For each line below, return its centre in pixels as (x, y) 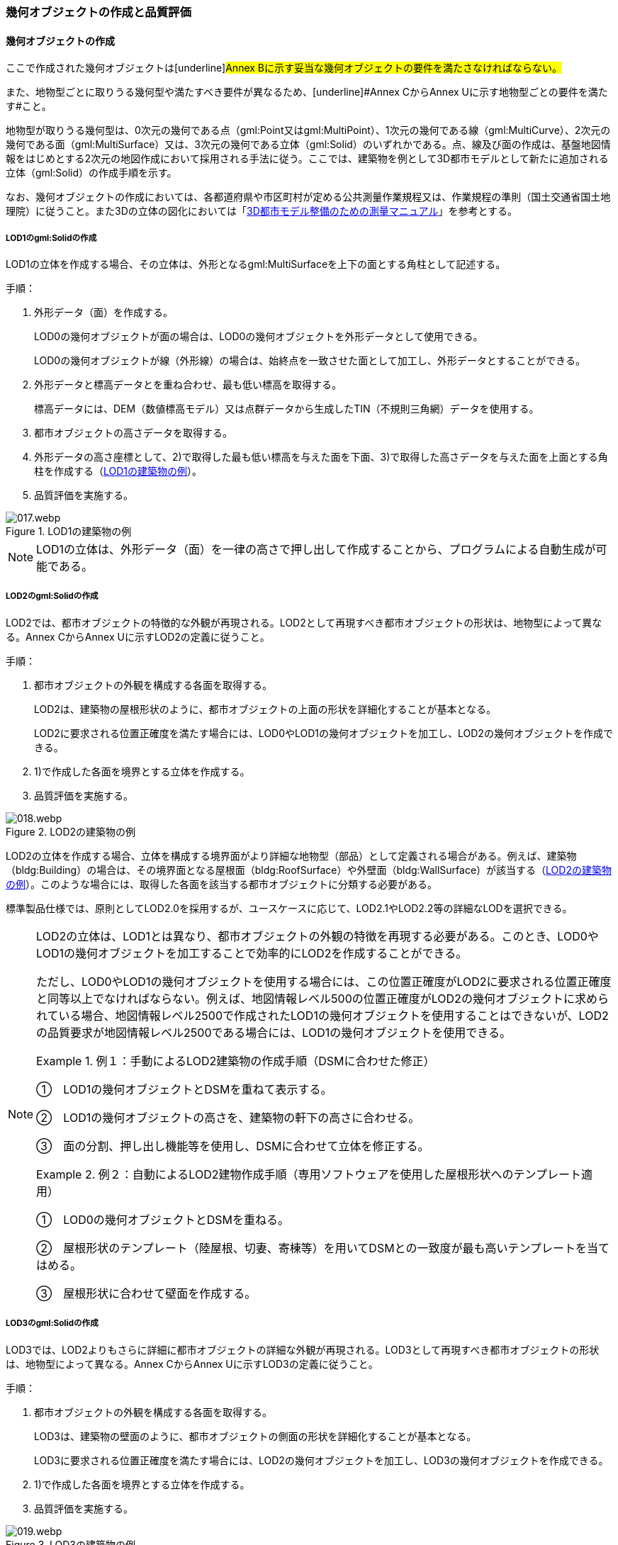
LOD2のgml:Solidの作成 (52, 596)
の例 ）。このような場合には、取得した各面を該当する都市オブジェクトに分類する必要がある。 (221, 884)
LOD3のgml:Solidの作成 (52, 1324)
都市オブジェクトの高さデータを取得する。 (133, 433)
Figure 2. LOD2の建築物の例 (71, 831)
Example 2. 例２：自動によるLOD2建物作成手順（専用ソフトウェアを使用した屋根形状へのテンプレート (309, 1174)
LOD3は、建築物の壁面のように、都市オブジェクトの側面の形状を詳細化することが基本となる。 (255, 1436)
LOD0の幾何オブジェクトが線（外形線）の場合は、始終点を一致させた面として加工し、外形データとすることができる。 (310, 360)
